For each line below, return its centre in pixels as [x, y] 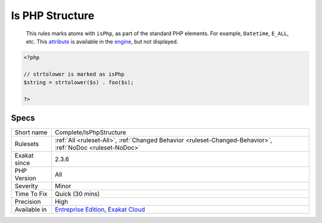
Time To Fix [31, 194]
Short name [31, 132]
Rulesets [27, 144]
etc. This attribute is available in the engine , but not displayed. [102, 41]
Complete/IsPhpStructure [90, 132]
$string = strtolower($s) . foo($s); [79, 83]
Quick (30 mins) [77, 194]
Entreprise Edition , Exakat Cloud [100, 210]
